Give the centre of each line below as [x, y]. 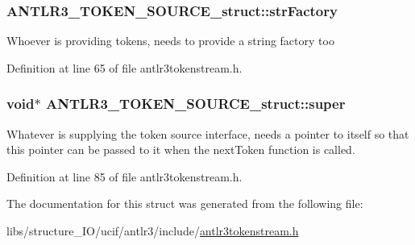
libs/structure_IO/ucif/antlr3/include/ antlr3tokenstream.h [153, 230]
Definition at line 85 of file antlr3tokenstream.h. [124, 176]
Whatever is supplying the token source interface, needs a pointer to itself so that [208, 133]
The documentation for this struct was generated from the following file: [185, 203]
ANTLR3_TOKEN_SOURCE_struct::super [195, 104]
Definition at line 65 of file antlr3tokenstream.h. [124, 67]
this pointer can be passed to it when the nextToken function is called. [181, 149]
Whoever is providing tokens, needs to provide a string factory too [170, 41]
